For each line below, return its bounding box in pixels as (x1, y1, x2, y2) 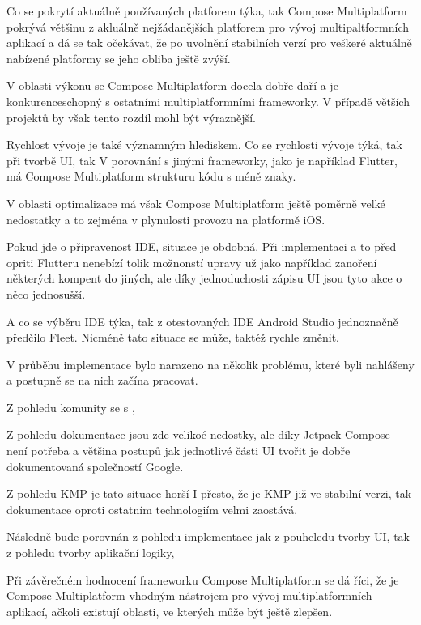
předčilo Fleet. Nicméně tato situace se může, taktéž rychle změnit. (6, 329, 340, 346)
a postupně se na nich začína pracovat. (6, 372, 198, 389)
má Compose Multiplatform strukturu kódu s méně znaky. (6, 168, 296, 185)
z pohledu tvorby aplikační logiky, (6, 544, 175, 561)
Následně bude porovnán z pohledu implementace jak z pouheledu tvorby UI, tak (6, 528, 410, 545)
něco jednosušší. (6, 285, 86, 302)
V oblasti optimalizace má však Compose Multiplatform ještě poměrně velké (6, 194, 385, 211)
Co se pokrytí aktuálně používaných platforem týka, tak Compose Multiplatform (6, 2, 407, 19)
